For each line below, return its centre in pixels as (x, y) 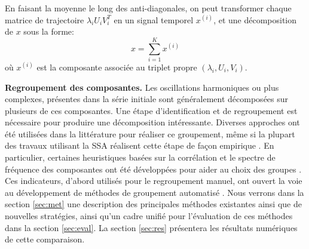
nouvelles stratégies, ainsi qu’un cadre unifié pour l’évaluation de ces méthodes (149, 216)
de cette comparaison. (45, 239)
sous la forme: (49, 31)
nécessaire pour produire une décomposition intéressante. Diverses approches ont (152, 122)
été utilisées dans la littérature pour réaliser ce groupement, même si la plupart (150, 133)
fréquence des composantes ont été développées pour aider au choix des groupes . (153, 169)
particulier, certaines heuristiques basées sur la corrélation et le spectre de (140, 157)
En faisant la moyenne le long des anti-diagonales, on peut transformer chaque (148, 8)
